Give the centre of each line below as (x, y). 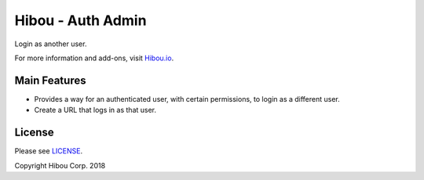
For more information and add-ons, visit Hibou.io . (94, 58)
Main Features (50, 80)
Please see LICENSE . (48, 151)
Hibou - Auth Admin (80, 20)
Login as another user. (51, 44)
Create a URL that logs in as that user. (95, 110)
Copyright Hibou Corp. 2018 (60, 165)
